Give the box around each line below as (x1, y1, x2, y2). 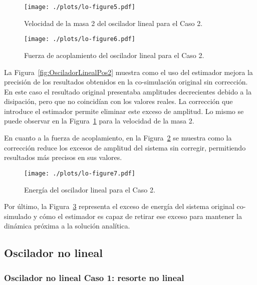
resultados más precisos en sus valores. (4, 152, 122, 162)
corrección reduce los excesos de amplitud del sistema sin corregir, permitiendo (4, 142, 246, 152)
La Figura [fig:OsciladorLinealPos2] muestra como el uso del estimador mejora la (4, 66, 253, 77)
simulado (4, 210, 32, 221)
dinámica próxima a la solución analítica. (4, 220, 130, 231)
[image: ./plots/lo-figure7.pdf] (24, 169, 135, 177)
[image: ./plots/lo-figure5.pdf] (24, 3, 135, 10)
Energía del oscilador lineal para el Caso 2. (24, 184, 155, 194)
